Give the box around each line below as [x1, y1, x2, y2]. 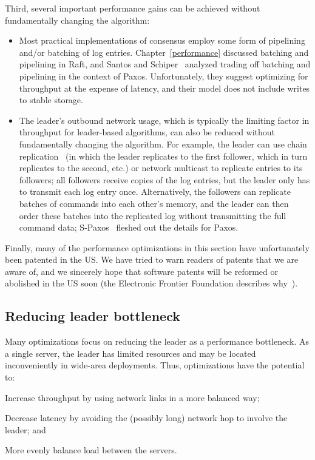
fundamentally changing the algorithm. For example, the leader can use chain [19, 137, 307, 150]
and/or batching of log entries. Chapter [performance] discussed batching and [19, 46, 309, 58]
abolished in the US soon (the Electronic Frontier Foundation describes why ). [5, 277, 298, 289]
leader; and [5, 423, 46, 436]
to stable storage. [19, 93, 83, 106]
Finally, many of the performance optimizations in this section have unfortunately [5, 241, 310, 254]
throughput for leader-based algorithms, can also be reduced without [19, 126, 276, 138]
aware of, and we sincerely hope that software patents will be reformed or [5, 265, 278, 277]
